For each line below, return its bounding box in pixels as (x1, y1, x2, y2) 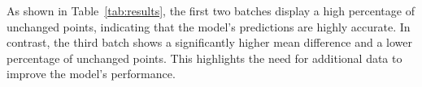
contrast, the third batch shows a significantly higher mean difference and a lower (7, 34, 413, 51)
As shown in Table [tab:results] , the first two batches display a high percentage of (7, 2, 415, 19)
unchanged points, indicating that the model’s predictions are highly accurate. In (7, 18, 411, 35)
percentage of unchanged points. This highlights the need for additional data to (7, 49, 402, 66)
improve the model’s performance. (7, 65, 176, 82)
